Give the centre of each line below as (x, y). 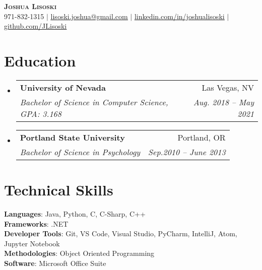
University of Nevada (63, 87)
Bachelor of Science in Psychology (80, 152)
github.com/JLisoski (36, 26)
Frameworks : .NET (36, 223)
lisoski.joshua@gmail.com (89, 16)
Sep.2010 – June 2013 (187, 152)
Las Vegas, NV (228, 87)
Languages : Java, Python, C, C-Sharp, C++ (75, 214)
